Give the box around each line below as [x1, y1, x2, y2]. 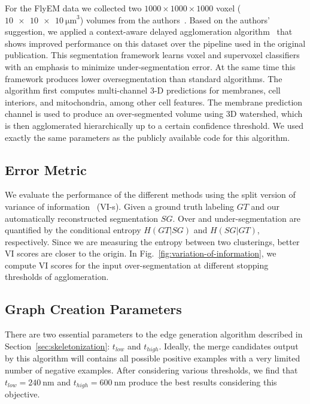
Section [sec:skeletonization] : [5, 339, 110, 352]
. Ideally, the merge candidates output [159, 339, 299, 352]
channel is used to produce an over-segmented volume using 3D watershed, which [5, 107, 303, 120]
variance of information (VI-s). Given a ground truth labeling [5, 200, 235, 212]
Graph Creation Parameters [5, 300, 182, 318]
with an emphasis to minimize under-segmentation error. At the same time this [5, 60, 296, 73]
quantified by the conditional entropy [5, 224, 141, 236]
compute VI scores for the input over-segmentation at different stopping [5, 258, 269, 271]
